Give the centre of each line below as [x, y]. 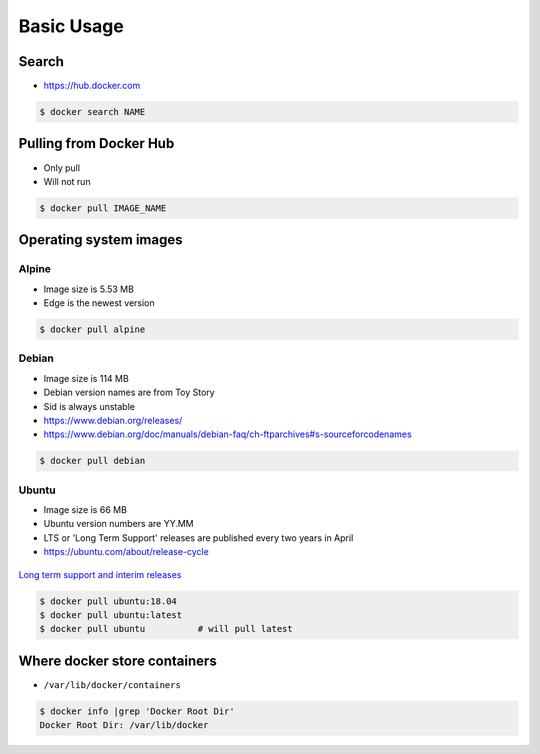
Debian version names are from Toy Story [129, 392]
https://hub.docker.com [92, 86]
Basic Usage [71, 26]
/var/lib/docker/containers [112, 684]
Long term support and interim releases [100, 574]
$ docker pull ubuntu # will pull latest [166, 629]
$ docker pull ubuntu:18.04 [108, 601]
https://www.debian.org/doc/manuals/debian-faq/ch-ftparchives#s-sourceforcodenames [227, 434]
